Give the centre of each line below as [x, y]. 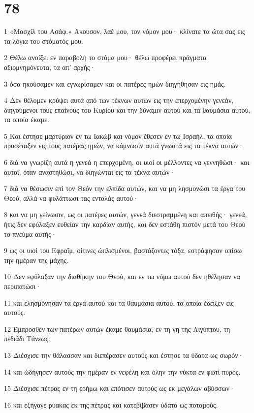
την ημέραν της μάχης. [36, 260]
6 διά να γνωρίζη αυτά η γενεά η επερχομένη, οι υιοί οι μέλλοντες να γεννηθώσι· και [127, 162]
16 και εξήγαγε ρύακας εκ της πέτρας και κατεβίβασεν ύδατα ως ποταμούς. [111, 404]
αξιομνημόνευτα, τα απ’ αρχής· [50, 67]
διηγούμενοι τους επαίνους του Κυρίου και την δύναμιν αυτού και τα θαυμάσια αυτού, [127, 110]
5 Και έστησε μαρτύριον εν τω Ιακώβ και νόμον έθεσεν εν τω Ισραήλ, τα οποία [118, 136]
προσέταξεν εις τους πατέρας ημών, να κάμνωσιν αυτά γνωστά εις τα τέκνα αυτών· [124, 145]
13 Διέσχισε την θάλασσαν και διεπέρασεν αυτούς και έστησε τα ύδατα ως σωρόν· [124, 355]
